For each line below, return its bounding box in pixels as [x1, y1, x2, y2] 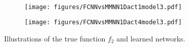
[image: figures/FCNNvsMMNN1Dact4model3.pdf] [25, 19, 182, 26]
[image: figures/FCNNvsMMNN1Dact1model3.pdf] [25, 3, 182, 11]
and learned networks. [116, 33, 185, 43]
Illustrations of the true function [4, 33, 106, 43]
